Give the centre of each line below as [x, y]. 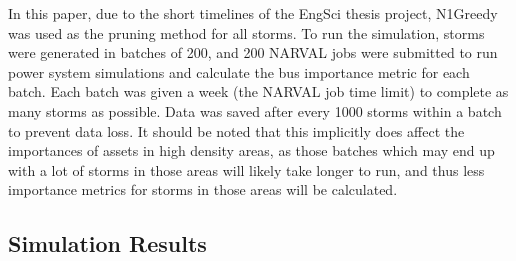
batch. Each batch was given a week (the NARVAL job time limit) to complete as [258, 91]
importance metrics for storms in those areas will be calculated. [203, 189]
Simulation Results [107, 243]
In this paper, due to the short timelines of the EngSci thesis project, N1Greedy [253, 13]
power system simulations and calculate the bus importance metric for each [239, 71]
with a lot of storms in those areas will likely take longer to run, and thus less [246, 169]
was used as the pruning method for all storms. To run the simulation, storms [246, 32]
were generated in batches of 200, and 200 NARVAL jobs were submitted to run [253, 52]
